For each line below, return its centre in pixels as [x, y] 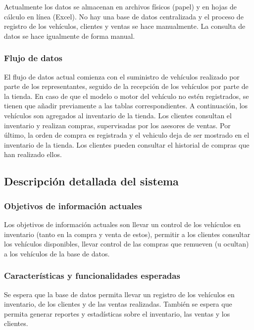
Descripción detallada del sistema [91, 181]
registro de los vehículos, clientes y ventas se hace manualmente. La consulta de [125, 26]
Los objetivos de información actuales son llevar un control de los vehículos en [122, 224]
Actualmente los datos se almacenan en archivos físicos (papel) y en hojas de [120, 6]
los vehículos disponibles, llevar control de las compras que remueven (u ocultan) [127, 244]
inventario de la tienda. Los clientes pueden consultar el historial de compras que [127, 144]
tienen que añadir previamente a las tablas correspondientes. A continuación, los [126, 106]
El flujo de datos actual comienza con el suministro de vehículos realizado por [122, 76]
